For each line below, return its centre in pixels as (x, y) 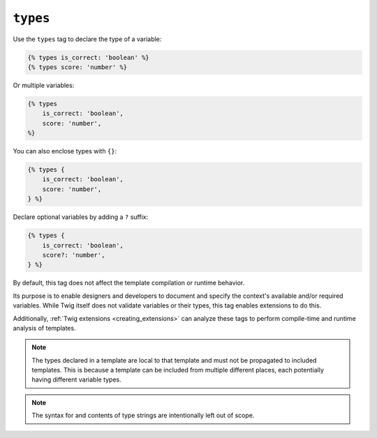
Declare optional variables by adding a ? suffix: (81, 217)
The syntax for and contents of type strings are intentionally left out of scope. (143, 416)
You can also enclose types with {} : (65, 151)
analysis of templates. (44, 328)
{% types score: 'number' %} (77, 67)
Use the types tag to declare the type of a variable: (87, 39)
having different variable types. (76, 379)
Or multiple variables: (44, 85)
